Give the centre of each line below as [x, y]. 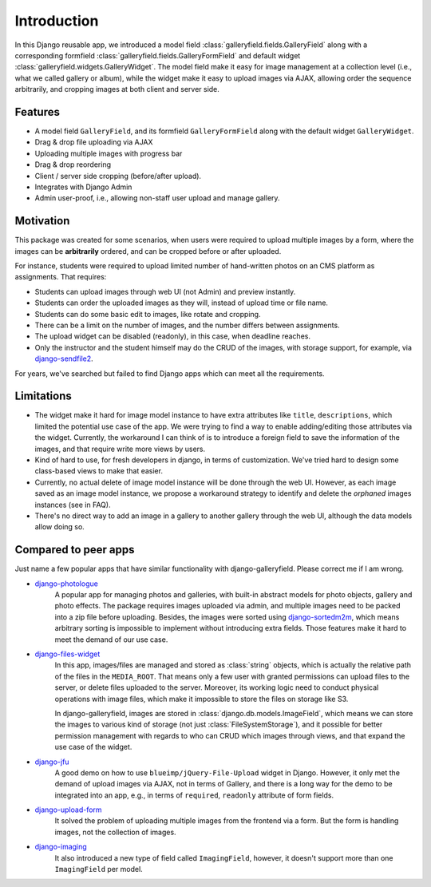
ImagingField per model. [99, 869]
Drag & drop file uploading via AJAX [94, 142]
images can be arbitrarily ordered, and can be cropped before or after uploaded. [148, 251]
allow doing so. [60, 527]
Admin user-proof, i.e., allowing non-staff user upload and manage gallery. [157, 198]
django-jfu [52, 762]
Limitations [43, 396]
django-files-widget [67, 654]
